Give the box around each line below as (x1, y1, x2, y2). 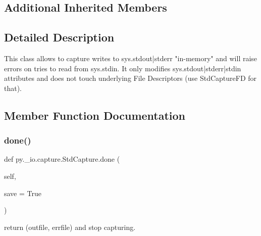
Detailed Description (4, 29, 115, 45)
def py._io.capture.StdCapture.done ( (4, 154, 120, 164)
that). (4, 82, 22, 93)
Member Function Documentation (4, 107, 186, 123)
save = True (4, 187, 41, 198)
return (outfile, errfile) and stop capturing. (4, 221, 136, 232)
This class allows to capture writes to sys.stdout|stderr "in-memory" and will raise (4, 53, 257, 63)
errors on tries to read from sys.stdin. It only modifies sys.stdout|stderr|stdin (4, 63, 241, 73)
